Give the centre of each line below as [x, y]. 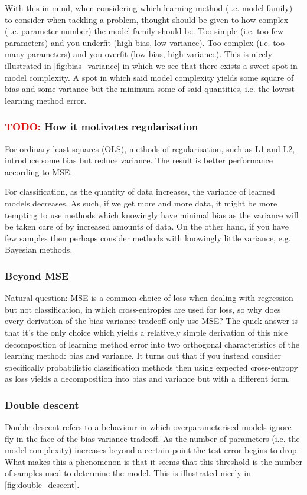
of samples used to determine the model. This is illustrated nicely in [128, 473]
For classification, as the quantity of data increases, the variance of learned [140, 191]
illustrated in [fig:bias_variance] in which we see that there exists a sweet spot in [151, 65]
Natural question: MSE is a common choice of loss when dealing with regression [149, 298]
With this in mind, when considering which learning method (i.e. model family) [149, 8]
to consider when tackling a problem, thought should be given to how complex [147, 19]
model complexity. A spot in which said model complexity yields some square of [149, 77]
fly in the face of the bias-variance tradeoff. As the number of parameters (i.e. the [152, 438]
